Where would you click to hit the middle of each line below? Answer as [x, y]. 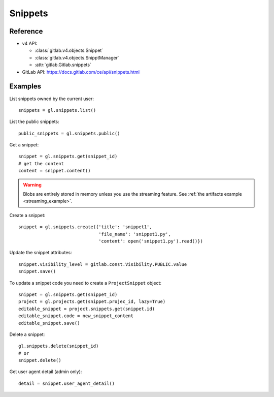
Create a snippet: [27, 215]
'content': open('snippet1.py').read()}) [150, 241]
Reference [26, 31]
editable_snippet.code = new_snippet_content [76, 316]
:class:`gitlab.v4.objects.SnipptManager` [77, 57]
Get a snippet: [24, 145]
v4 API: [30, 44]
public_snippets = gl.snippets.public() [69, 133]
